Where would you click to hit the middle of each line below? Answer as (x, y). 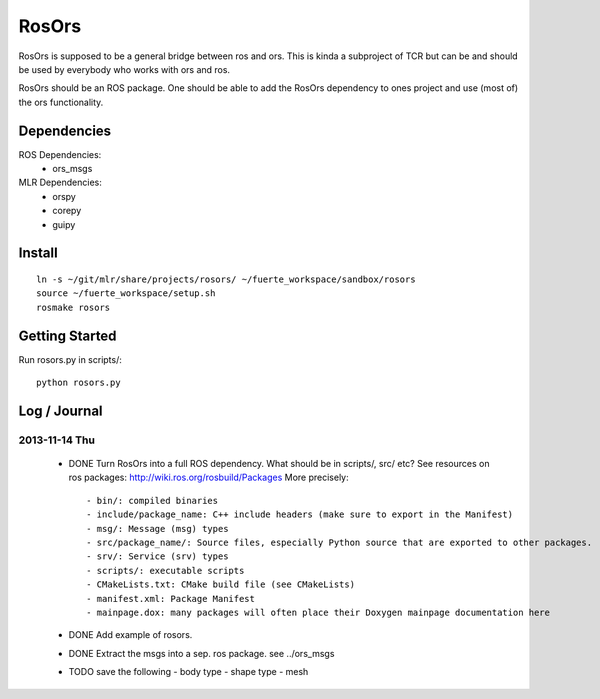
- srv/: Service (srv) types (157, 556)
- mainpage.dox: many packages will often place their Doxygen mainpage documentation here (318, 612)
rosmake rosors (73, 307)
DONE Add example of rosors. (130, 635)
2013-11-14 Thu (56, 440)
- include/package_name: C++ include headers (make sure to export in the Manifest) (300, 514)
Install (38, 253)
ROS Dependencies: (60, 154)
